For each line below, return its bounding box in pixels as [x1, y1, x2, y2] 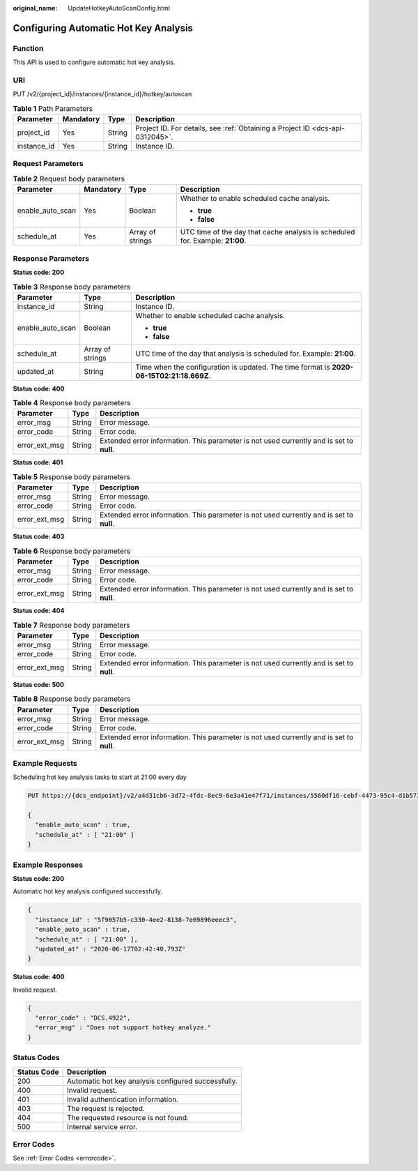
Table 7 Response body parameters [13, 620, 130, 630]
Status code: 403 [13, 532, 65, 541]
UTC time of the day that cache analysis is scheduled [180, 227, 355, 237]
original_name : [13, 4, 58, 12]
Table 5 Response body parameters [13, 472, 130, 482]
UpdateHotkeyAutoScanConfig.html [68, 4, 171, 12]
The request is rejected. [66, 1103, 146, 1113]
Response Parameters [13, 253, 90, 263]
